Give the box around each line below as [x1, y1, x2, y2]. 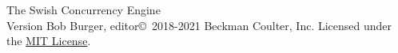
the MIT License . [6, 32, 91, 49]
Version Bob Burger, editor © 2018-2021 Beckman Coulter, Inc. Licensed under [6, 17, 392, 33]
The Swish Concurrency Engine [6, 2, 161, 17]
